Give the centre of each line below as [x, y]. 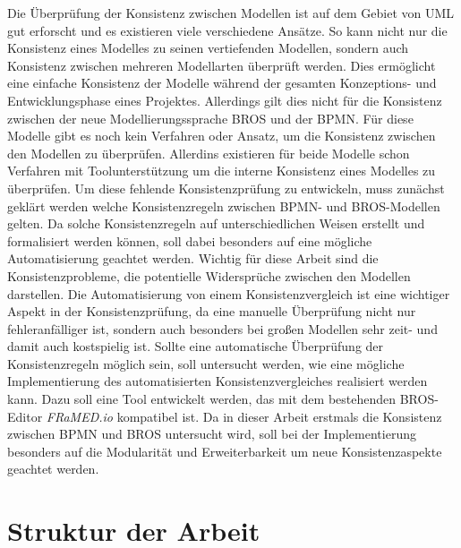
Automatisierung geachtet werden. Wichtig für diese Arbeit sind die [193, 258]
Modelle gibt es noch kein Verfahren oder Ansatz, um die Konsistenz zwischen [222, 136]
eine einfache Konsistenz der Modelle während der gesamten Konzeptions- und [222, 83]
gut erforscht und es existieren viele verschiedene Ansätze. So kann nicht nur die [227, 30]
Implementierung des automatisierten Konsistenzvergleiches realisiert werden [218, 381]
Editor [25, 416]
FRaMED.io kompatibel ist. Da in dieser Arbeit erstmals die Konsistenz [244, 416]
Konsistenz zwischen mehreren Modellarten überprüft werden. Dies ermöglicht [222, 65]
